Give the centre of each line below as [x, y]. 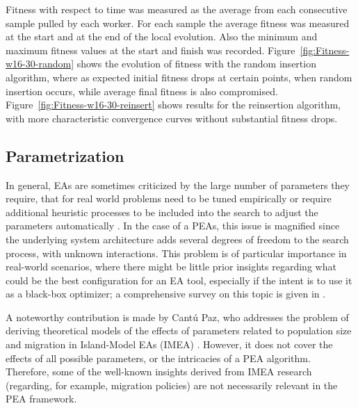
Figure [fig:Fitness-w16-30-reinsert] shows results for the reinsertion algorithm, [173, 105]
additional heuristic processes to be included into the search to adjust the [162, 212]
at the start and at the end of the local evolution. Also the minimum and [162, 36]
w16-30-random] [40, 64]
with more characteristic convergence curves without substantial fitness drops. [172, 118]
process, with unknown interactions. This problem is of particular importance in [176, 253]
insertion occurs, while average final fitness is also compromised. [142, 91]
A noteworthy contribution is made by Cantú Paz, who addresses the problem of [177, 317]
